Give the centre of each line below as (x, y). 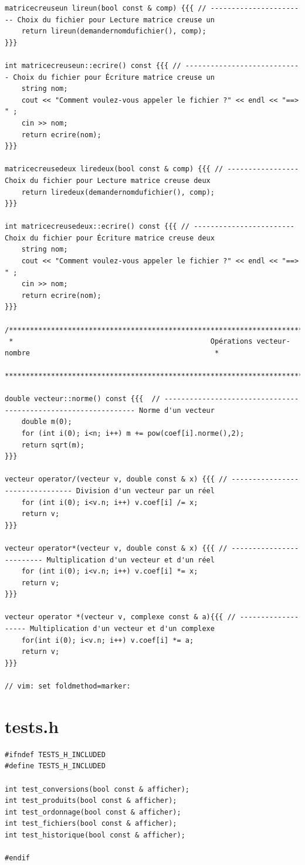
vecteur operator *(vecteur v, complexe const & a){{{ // (120, 617)
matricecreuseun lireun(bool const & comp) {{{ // (106, 8)
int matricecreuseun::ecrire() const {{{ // (93, 65)
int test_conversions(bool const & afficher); (97, 789)
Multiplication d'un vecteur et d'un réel (131, 560)
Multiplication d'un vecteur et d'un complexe (122, 629)
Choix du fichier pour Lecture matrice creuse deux (108, 180)
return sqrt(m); (53, 445)
